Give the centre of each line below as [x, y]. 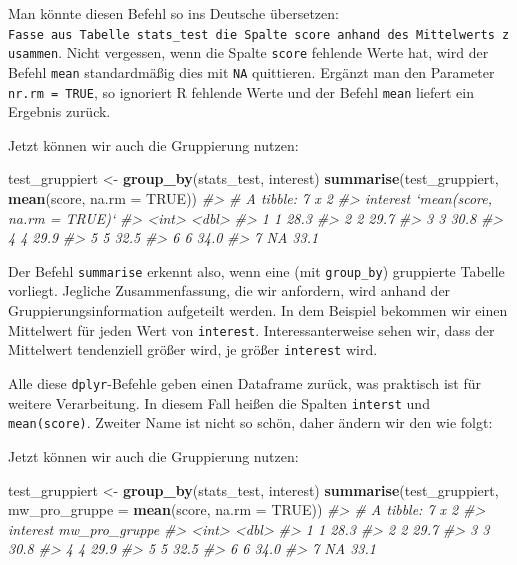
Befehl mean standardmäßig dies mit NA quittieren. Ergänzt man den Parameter [251, 71]
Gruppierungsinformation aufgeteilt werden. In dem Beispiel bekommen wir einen [258, 310]
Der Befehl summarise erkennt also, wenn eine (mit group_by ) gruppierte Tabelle [256, 270]
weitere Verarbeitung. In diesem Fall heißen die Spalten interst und [219, 402]
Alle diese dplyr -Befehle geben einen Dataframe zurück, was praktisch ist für [244, 382]
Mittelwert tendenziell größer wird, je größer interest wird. [193, 349]
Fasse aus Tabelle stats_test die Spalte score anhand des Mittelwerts [251, 34]
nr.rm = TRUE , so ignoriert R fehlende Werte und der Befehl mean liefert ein [241, 91]
